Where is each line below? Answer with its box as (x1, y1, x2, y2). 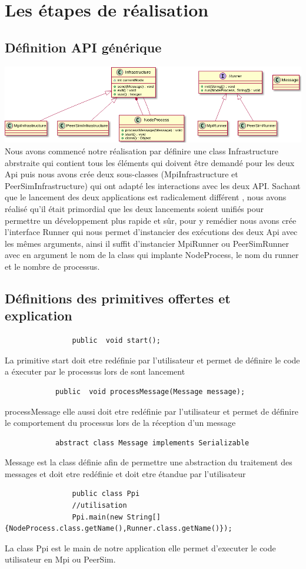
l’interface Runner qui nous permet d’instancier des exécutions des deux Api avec (5, 226, 298, 238)
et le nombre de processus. (5, 260, 100, 272)
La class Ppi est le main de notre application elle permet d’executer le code (5, 541, 276, 554)
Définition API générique (5, 38, 162, 56)
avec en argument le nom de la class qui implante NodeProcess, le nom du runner (5, 249, 299, 261)
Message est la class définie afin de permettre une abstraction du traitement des (5, 456, 292, 468)
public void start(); (72, 336, 161, 345)
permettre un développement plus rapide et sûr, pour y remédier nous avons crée (5, 214, 297, 226)
